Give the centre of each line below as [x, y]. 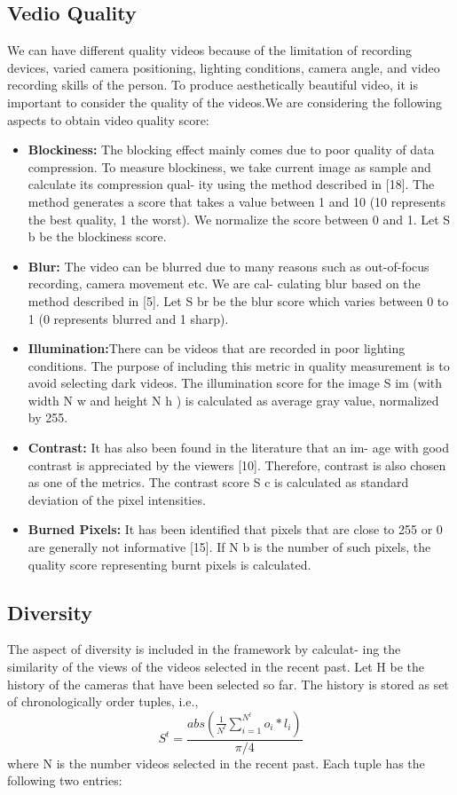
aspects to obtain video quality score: [108, 119]
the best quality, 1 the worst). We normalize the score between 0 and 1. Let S [239, 219]
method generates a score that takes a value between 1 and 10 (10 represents [237, 201]
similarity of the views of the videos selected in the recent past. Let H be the [216, 667]
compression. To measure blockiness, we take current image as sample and [229, 166]
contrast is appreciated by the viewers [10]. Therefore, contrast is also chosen [237, 464]
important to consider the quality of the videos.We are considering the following [225, 102]
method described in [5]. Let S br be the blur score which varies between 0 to [238, 300]
